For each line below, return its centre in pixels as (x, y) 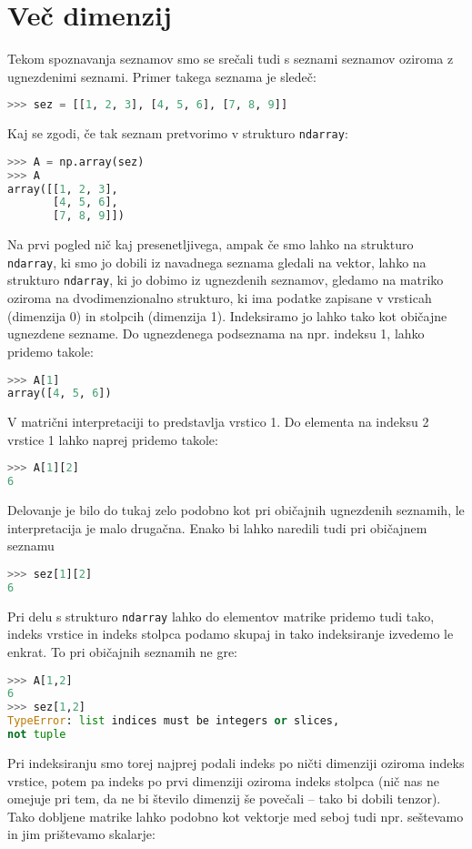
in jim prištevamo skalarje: (81, 834)
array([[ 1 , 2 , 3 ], (63, 189)
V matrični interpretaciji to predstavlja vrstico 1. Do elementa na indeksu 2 (218, 422)
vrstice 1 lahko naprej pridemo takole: (113, 439)
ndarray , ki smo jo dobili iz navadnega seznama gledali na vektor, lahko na (217, 262)
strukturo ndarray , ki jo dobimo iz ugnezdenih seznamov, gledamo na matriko (226, 280)
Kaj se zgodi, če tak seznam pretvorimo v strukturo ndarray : (178, 133)
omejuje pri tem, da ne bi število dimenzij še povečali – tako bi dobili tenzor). (224, 798)
